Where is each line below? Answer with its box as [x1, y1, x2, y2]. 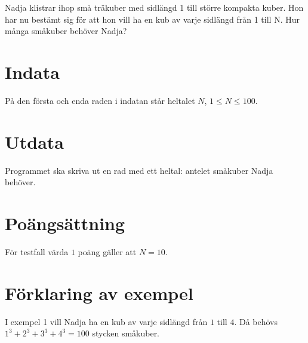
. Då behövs [234, 315, 278, 327]
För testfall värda [5, 245, 69, 258]
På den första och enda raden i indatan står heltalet [5, 94, 195, 106]
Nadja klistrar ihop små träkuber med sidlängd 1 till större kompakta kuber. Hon [5, 1, 304, 13]
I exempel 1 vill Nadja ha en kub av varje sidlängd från [5, 315, 208, 327]
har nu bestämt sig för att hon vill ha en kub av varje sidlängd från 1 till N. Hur [5, 13, 300, 25]
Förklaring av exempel [5, 280, 193, 305]
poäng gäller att [78, 245, 137, 258]
